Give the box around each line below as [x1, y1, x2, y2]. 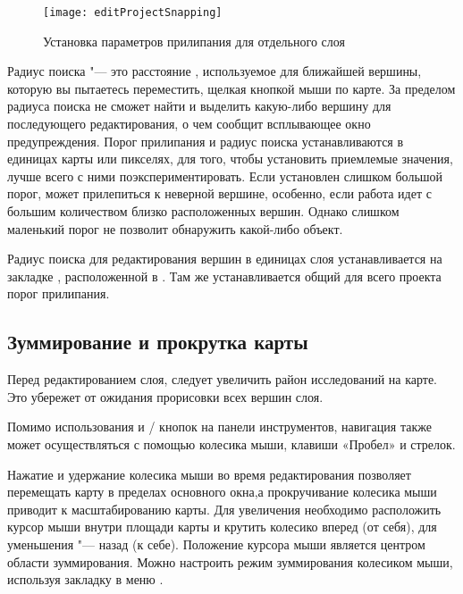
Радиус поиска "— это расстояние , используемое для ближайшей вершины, [7, 62, 422, 80]
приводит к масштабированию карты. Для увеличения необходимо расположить [7, 499, 442, 518]
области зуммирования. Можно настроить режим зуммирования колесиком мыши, [7, 552, 453, 571]
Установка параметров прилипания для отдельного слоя [43, 31, 345, 50]
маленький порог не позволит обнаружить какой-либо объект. [7, 219, 343, 238]
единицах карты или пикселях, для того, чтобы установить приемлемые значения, [7, 149, 453, 168]
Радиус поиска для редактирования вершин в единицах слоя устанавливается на [7, 249, 442, 268]
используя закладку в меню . [7, 570, 164, 589]
